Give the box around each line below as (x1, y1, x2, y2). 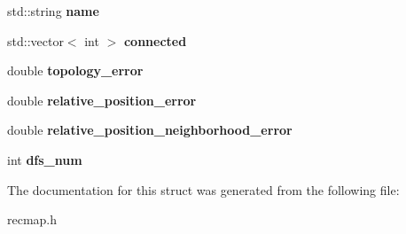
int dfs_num (7, 150, 82, 168)
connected (123, 31, 187, 50)
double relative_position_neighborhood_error (7, 121, 293, 139)
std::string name (7, 2, 99, 19)
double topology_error (7, 61, 144, 80)
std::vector (7, 31, 64, 50)
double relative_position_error (7, 90, 197, 109)
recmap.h (7, 210, 58, 229)
